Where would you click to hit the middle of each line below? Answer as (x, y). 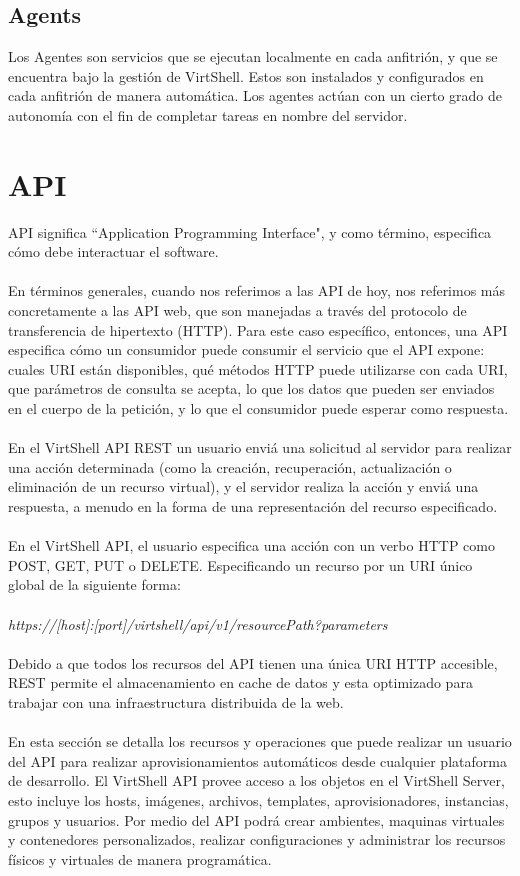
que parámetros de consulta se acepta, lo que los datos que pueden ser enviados (251, 388)
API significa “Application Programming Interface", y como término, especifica (250, 231)
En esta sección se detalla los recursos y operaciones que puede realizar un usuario (260, 741)
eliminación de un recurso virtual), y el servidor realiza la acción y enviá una (243, 486)
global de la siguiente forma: (94, 584)
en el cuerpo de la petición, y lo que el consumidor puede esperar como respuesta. (258, 408)
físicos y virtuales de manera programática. (140, 858)
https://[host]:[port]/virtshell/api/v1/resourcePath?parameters (198, 623)
